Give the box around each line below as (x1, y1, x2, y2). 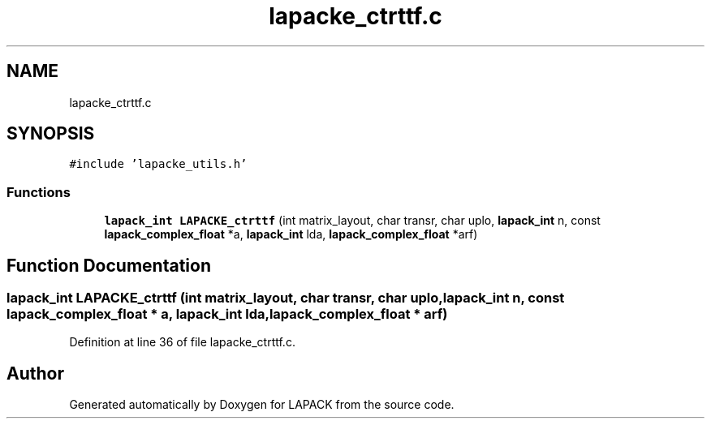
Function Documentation (6, 255, 211, 276)
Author (6, 363, 64, 384)
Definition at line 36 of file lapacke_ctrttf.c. (69, 335, 295, 350)
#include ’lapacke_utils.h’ (69, 157, 248, 171)
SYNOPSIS (6, 123, 95, 144)
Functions (6, 183, 71, 200)
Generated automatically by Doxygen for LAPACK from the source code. (69, 397, 455, 412)
